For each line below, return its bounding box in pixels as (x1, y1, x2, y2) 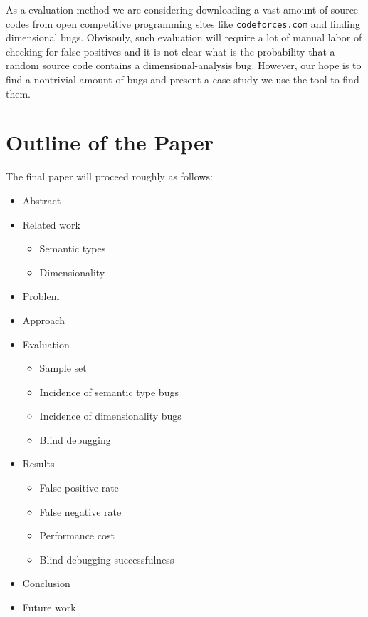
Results (22, 456, 55, 471)
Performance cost (39, 528, 115, 543)
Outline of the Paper (6, 128, 214, 157)
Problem (22, 289, 60, 304)
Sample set (39, 361, 87, 375)
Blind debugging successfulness (39, 551, 174, 566)
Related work (22, 217, 80, 232)
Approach (22, 312, 65, 327)
